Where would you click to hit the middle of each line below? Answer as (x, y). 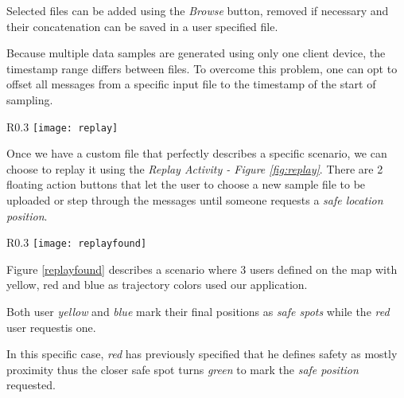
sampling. (30, 99)
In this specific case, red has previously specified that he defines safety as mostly (202, 354)
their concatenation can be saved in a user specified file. (142, 26)
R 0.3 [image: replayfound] (77, 242)
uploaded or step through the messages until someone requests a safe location (195, 200)
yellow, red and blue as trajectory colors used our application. (157, 285)
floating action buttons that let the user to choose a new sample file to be (186, 184)
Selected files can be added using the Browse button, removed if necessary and (198, 10)
